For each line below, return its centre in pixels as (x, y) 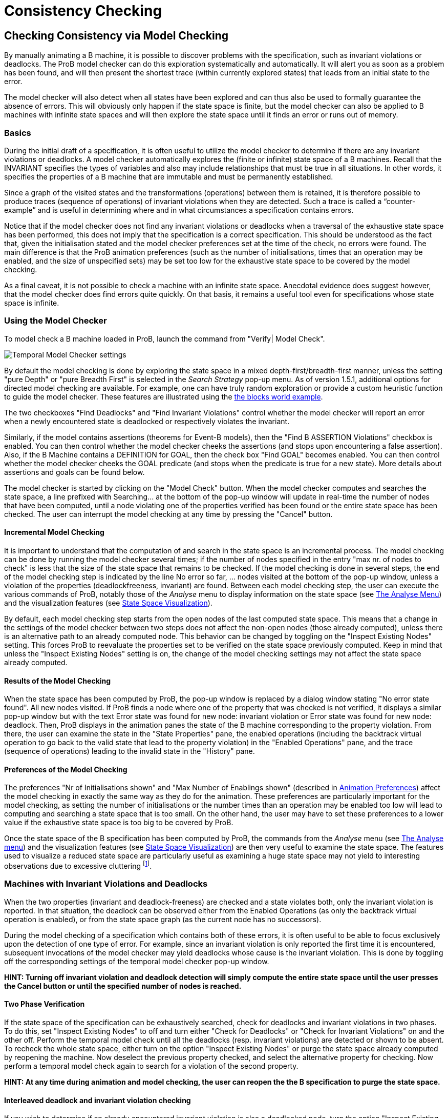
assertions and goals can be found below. (74, 472)
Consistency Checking (83, 11)
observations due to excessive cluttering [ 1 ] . (78, 865)
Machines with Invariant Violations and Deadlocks (106, 884)
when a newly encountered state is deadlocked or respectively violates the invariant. (147, 421)
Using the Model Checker (56, 321)
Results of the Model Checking (58, 681)
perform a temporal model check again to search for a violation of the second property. (151, 1066)
